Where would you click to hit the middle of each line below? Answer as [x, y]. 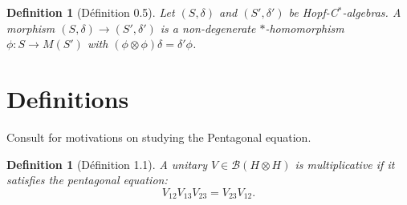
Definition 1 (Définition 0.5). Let [91, 12]
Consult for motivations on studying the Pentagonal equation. [159, 137]
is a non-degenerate [208, 28]
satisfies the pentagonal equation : [87, 180]
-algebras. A [372, 12]
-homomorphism [305, 28]
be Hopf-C [313, 12]
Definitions [68, 98]
